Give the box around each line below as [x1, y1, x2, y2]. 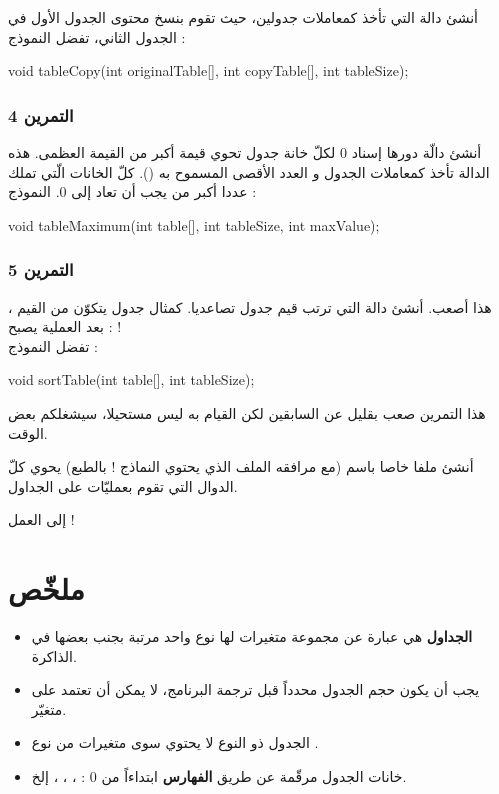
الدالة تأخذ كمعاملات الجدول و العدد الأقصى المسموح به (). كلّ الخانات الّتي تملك [8, 161, 490, 182]
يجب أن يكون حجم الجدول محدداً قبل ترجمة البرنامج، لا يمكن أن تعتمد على [31, 679, 480, 700]
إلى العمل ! [8, 509, 75, 530]
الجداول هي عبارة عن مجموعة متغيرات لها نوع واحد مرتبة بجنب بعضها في [31, 626, 473, 647]
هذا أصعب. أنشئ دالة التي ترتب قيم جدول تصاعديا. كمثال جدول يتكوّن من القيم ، [8, 296, 492, 317]
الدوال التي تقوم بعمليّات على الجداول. [8, 475, 238, 496]
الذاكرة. [31, 645, 77, 666]
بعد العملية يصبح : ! [8, 316, 122, 337]
